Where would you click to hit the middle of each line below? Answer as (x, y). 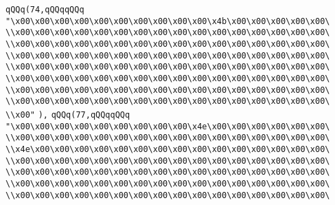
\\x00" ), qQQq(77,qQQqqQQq (68, 115)
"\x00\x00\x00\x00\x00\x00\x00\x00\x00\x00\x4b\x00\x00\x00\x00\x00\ (168, 21)
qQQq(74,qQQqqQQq (45, 10)
